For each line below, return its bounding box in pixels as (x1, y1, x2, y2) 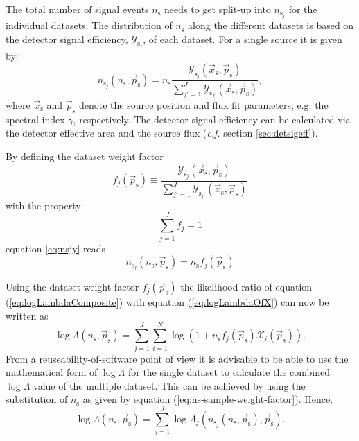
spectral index (6, 112, 65, 126)
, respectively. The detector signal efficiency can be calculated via (73, 112, 351, 126)
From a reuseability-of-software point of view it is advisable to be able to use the (6, 351, 349, 365)
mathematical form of (6, 365, 98, 379)
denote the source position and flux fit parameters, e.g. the (78, 97, 329, 112)
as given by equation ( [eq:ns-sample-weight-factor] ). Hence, (82, 392, 333, 406)
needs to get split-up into (164, 2, 271, 16)
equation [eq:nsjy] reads (6, 241, 106, 255)
